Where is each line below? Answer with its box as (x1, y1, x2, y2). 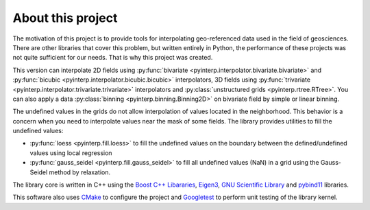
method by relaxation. (49, 168, 111, 176)
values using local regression (29, 148, 112, 157)
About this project (12, 10, 118, 25)
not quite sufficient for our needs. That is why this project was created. (12, 54, 213, 62)
